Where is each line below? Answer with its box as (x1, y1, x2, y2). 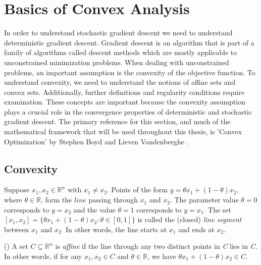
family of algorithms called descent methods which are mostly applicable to (4, 47, 237, 58)
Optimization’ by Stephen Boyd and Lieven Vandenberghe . (4, 136, 189, 146)
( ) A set (4, 241, 28, 251)
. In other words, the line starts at (61, 224, 167, 234)
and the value (73, 204, 116, 215)
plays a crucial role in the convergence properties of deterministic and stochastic (4, 106, 252, 117)
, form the (41, 194, 72, 205)
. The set (203, 204, 231, 215)
